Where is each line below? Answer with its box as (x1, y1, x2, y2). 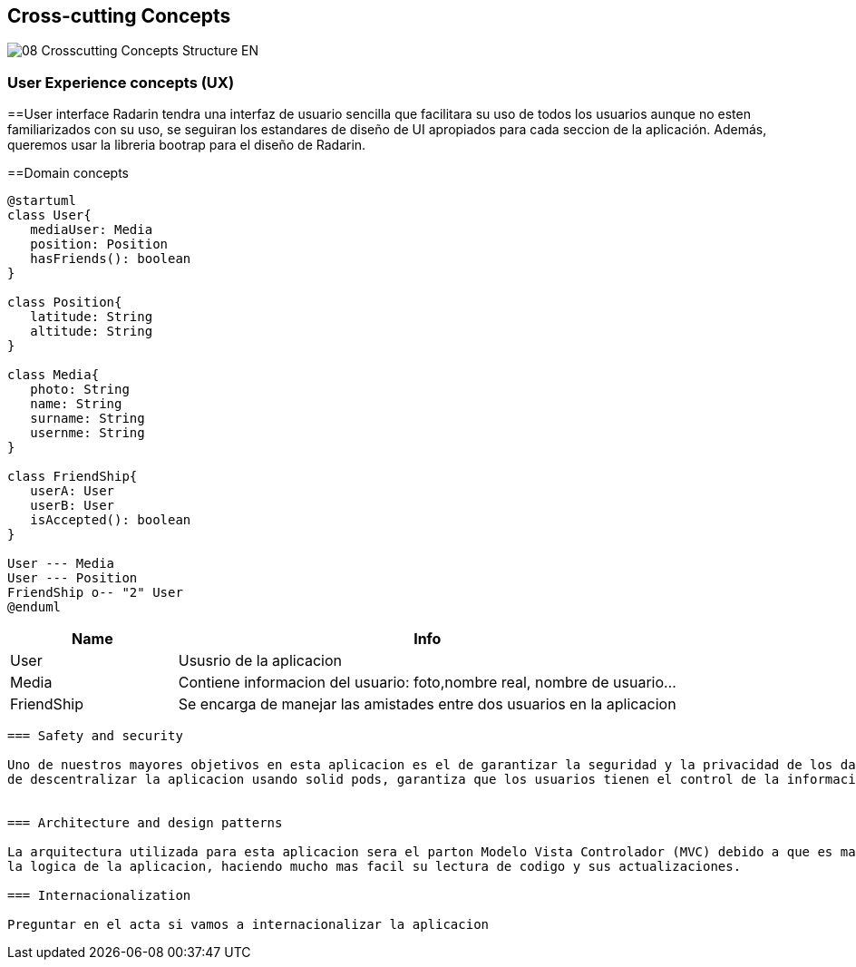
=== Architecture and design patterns (7, 816, 283, 831)
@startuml (7, 193, 76, 209)
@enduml (7, 600, 62, 615)
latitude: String (30, 309, 153, 325)
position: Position (30, 237, 169, 252)
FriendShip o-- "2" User (7, 585, 183, 601)
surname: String (30, 411, 145, 426)
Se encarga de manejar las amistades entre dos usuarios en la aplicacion (178, 695, 676, 714)
